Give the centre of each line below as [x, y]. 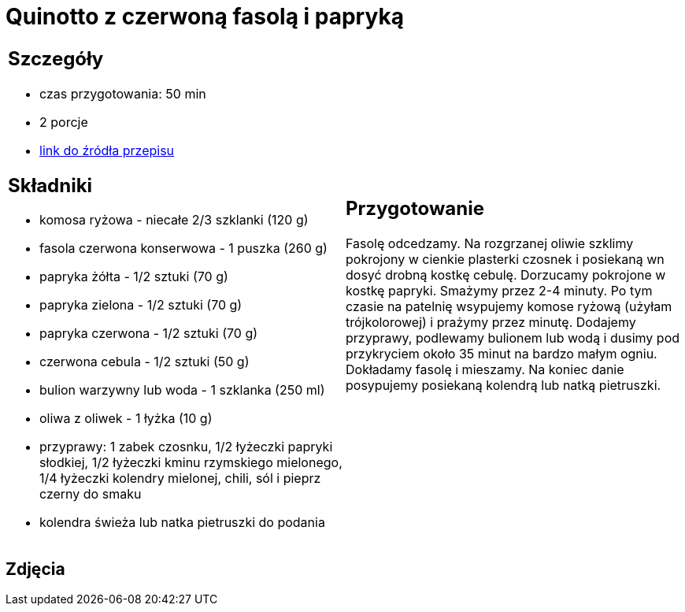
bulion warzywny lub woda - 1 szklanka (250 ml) [182, 390]
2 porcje [64, 122]
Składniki [50, 185]
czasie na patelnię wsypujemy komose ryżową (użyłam [509, 307]
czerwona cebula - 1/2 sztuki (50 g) [144, 362]
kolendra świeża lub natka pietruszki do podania [182, 523]
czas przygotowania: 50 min [123, 93]
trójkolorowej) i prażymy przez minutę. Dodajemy [491, 323]
